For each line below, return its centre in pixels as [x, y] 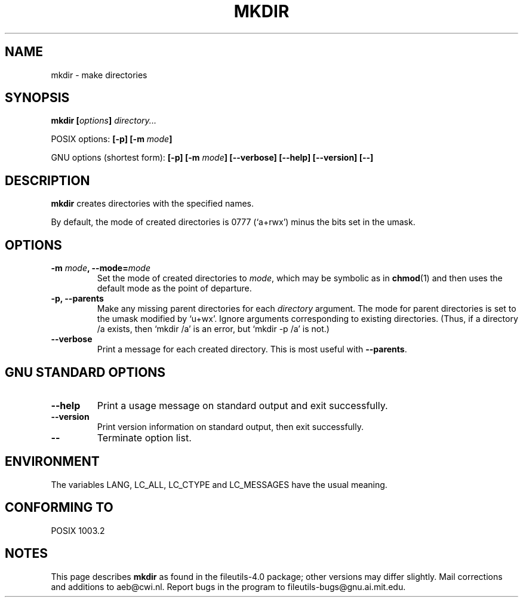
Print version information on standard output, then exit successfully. [230, 426]
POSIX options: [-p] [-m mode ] [112, 139]
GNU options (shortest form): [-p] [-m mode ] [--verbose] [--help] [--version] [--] [212, 158]
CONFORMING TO [59, 508]
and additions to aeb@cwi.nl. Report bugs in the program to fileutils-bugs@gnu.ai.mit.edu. [228, 586]
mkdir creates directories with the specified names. [152, 204]
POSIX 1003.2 [78, 530]
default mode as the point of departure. [174, 288]
